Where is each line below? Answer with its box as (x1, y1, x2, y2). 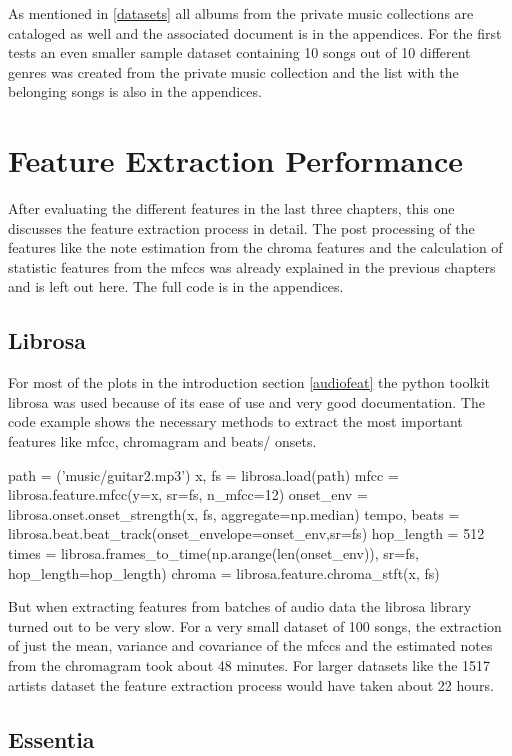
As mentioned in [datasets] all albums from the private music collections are (8, 3, 474, 23)
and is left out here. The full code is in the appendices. (8, 276, 344, 297)
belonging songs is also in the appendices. (8, 81, 262, 102)
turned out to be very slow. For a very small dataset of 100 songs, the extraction (8, 615, 502, 636)
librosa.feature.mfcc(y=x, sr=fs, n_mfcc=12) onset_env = (8, 484, 368, 505)
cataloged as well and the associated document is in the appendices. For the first (8, 22, 502, 43)
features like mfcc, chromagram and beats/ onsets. (8, 431, 317, 452)
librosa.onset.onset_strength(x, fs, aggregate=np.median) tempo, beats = (8, 503, 460, 524)
